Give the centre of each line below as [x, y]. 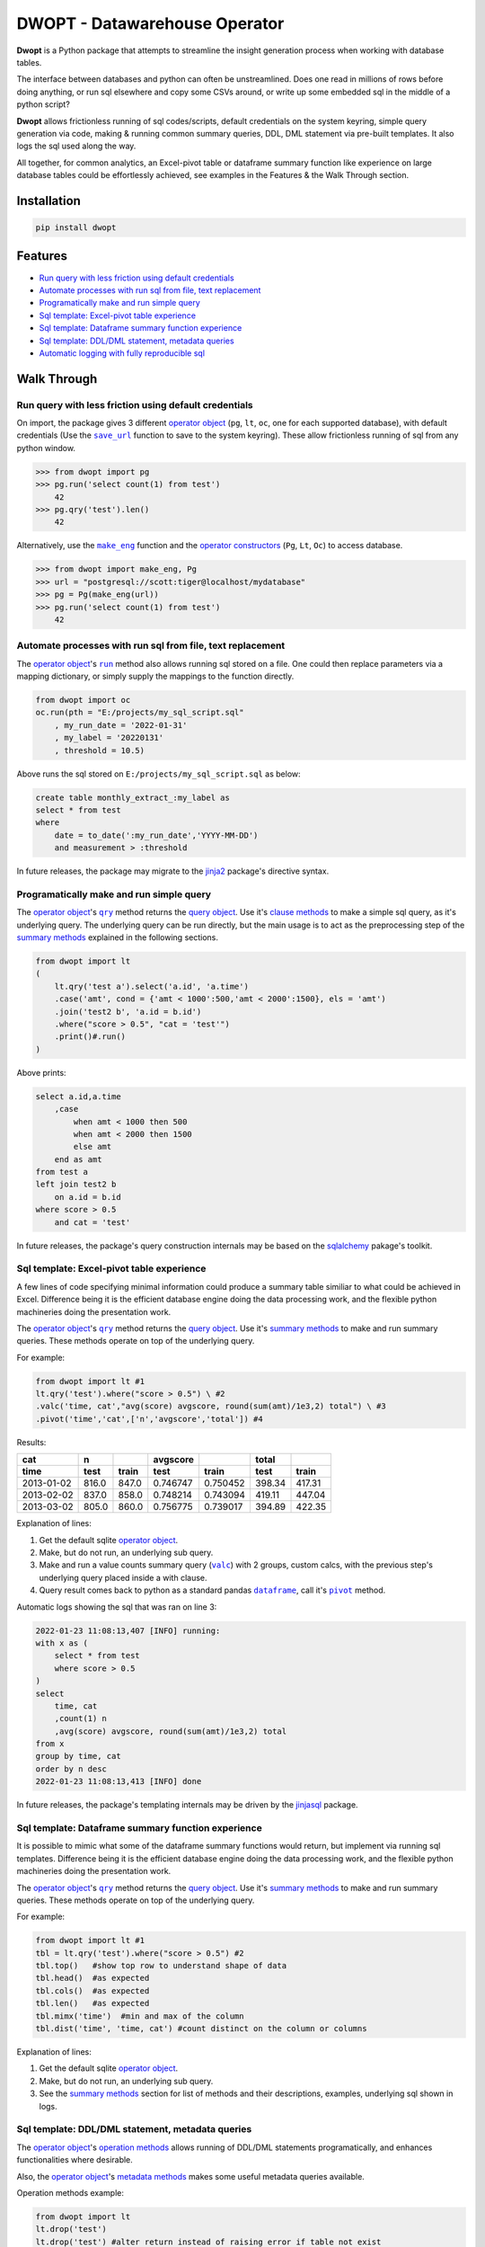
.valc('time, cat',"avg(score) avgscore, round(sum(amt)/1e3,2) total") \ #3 [211, 1406]
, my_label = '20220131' [109, 738]
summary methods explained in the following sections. [118, 937]
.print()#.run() [90, 1037]
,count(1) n [81, 1719]
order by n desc [71, 1769]
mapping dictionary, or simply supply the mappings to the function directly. [155, 676]
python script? [44, 104]
